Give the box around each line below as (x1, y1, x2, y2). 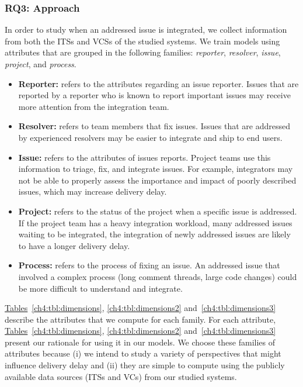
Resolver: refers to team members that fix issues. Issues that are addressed (18, 120, 290, 132)
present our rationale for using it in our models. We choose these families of (5, 336, 276, 348)
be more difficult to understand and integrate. (18, 282, 183, 294)
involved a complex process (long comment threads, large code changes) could (18, 270, 297, 282)
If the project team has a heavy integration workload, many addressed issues (18, 216, 292, 229)
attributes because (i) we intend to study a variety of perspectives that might (5, 347, 281, 360)
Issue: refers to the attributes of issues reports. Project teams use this (18, 151, 271, 163)
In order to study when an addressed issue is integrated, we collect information (5, 23, 287, 36)
